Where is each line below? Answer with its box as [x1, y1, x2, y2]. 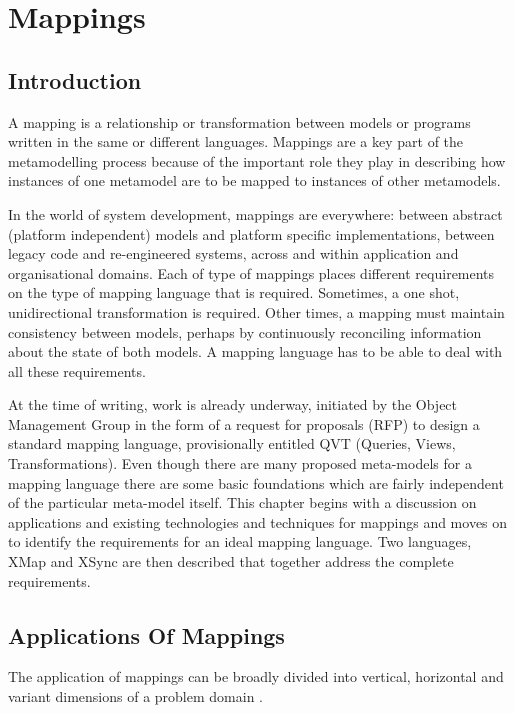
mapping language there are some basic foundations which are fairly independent [8, 472, 504, 493]
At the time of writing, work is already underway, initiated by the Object [8, 394, 458, 415]
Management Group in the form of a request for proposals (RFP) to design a [8, 413, 480, 434]
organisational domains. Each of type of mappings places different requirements [8, 262, 495, 283]
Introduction [8, 64, 142, 95]
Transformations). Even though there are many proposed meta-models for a [8, 453, 472, 474]
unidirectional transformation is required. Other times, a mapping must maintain [8, 301, 505, 322]
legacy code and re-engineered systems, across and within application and [8, 243, 459, 264]
